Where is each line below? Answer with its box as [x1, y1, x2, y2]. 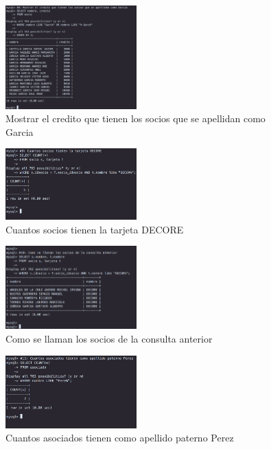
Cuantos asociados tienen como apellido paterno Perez [5, 430, 234, 445]
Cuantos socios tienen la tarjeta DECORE [5, 222, 184, 236]
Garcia [5, 124, 34, 139]
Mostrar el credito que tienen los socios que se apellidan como [5, 111, 266, 126]
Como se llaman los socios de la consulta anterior [5, 332, 213, 346]
